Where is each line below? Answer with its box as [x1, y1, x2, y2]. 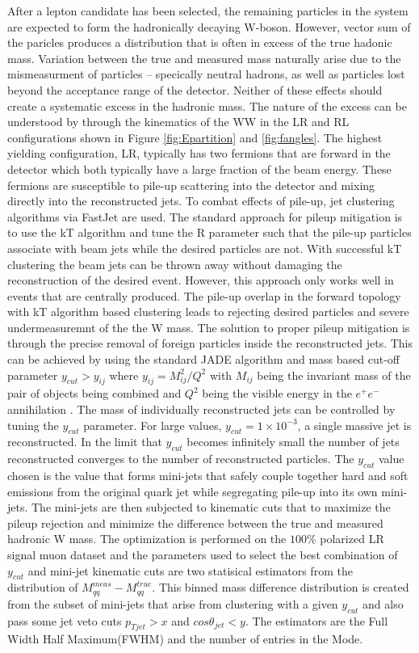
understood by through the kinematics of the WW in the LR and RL [7, 113, 350, 130]
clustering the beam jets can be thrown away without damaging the [7, 255, 342, 272]
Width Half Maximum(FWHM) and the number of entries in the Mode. [7, 630, 363, 647]
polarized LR [320, 530, 384, 547]
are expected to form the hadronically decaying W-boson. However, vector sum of [7, 18, 411, 35]
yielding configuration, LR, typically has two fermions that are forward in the [7, 145, 391, 162]
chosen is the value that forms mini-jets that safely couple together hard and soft [7, 467, 409, 484]
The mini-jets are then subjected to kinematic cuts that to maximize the [31, 499, 391, 516]
